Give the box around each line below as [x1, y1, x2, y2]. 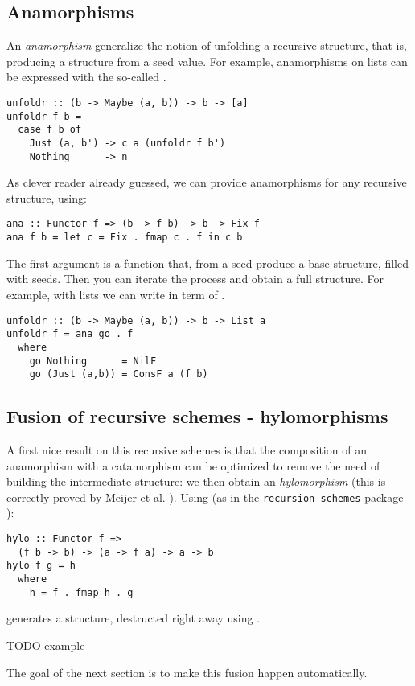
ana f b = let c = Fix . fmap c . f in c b [6, 232, 243, 244]
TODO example [6, 636, 85, 653]
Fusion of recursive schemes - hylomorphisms [6, 404, 388, 429]
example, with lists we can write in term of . [6, 285, 225, 302]
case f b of [18, 124, 82, 136]
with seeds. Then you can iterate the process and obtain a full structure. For [6, 270, 384, 287]
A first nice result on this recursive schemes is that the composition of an [6, 442, 367, 458]
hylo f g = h [6, 560, 76, 572]
